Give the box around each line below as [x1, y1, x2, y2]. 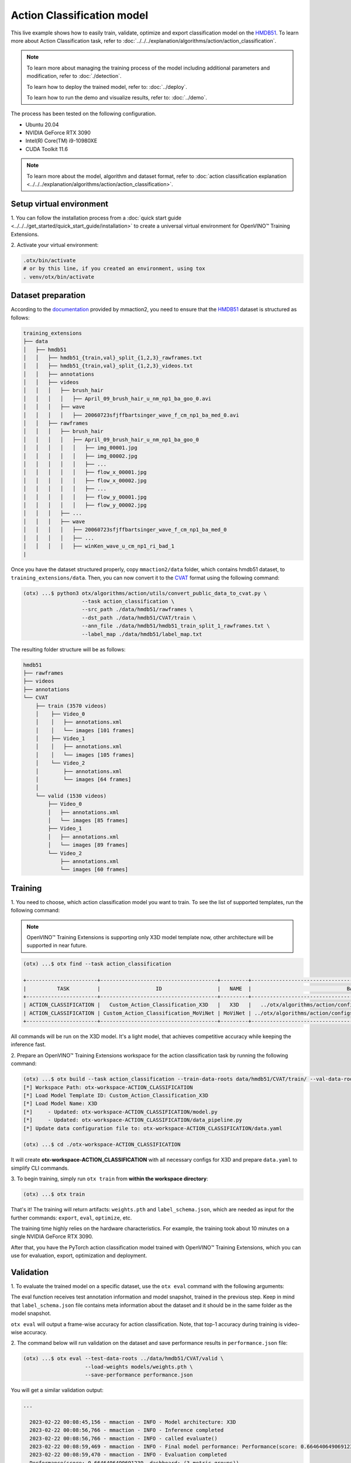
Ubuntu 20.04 [25, 121, 59, 128]
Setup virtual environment [11, 199, 109, 209]
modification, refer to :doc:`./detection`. [26, 73, 122, 80]
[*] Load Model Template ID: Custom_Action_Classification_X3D [23, 1092, 209, 1099]
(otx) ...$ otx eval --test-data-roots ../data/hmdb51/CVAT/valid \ [23, 1355, 224, 1362]
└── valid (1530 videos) [35, 792, 107, 799]
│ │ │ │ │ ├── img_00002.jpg [23, 452, 137, 459]
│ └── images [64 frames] [35, 776, 132, 783]
